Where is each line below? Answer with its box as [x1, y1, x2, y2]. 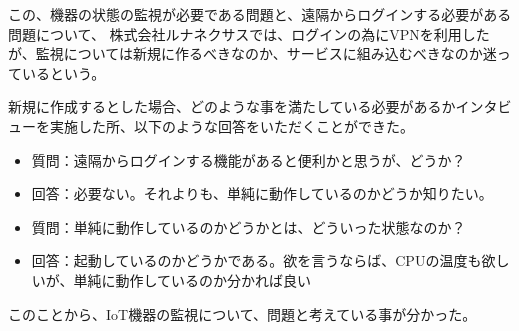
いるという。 [21, 62, 106, 83]
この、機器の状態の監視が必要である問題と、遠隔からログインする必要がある [8, 4, 512, 24]
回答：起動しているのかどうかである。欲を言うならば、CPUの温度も [31, 250, 482, 271]
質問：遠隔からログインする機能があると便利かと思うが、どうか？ [31, 149, 466, 170]
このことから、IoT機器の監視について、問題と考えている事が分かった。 [8, 303, 477, 324]
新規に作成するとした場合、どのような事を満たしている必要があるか [8, 96, 456, 117]
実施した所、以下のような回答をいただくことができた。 [49, 115, 414, 136]
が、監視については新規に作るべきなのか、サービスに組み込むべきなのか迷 [8, 43, 497, 64]
